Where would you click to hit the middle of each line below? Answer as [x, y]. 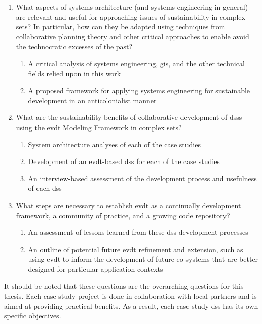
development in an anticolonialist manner [92, 100]
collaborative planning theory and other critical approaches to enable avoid [133, 36]
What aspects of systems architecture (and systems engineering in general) [132, 7]
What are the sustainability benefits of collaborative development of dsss [129, 117]
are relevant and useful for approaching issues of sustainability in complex [130, 16]
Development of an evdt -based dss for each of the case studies [124, 161]
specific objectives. [33, 316]
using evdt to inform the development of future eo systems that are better [143, 259]
